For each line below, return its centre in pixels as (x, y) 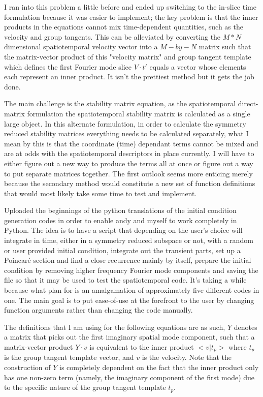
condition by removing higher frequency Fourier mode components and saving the (131, 270)
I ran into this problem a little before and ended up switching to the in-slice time (130, 7)
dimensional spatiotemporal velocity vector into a (81, 47)
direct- (248, 103)
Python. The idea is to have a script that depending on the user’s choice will (123, 230)
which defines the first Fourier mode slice (68, 66)
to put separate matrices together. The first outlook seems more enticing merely (128, 173)
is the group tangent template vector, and (69, 357)
